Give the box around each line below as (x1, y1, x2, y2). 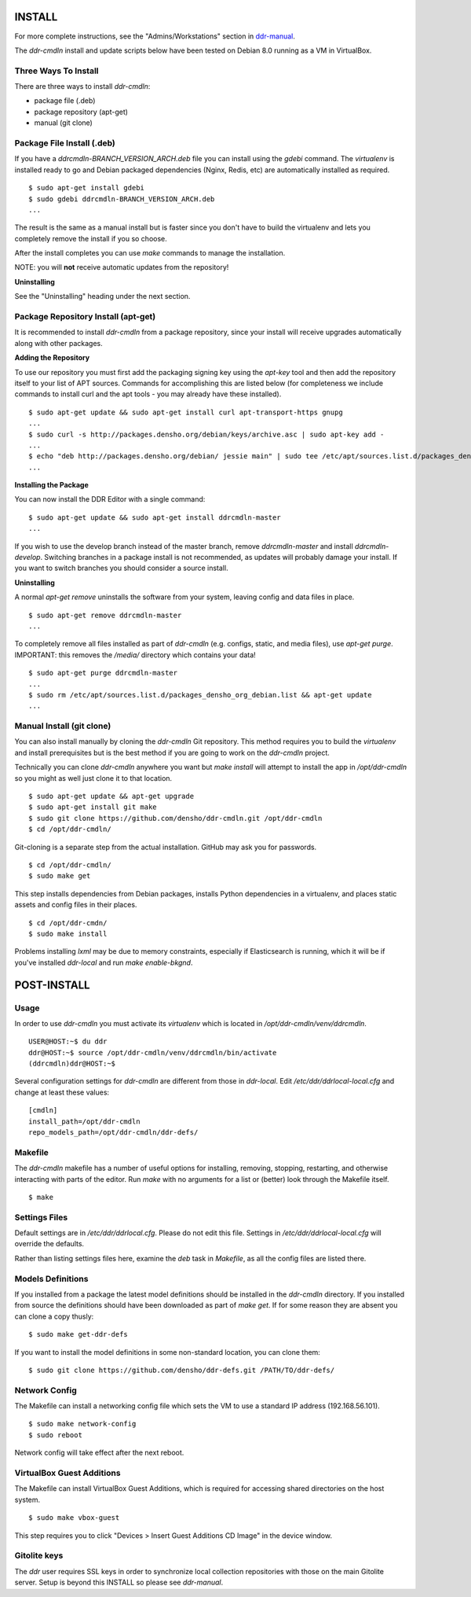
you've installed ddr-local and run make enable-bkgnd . (14, 958, 193, 967)
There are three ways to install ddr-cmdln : (14, 82, 151, 91)
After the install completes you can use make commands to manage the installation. (14, 248, 286, 258)
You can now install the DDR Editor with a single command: (14, 495, 206, 504)
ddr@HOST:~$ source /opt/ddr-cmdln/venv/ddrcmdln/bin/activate (28, 1048, 277, 1057)
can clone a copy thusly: (14, 1312, 94, 1321)
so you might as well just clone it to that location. (14, 773, 173, 782)
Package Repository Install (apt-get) (14, 311, 156, 322)
